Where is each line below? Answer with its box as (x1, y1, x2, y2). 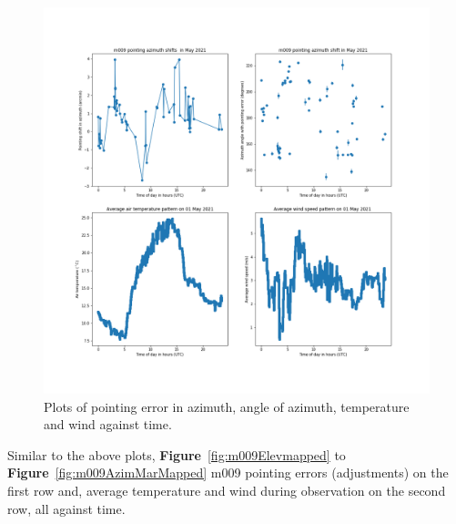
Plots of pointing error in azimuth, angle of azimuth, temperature (44, 396, 410, 416)
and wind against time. (44, 415, 172, 434)
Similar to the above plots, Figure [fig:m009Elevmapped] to (7, 445, 346, 464)
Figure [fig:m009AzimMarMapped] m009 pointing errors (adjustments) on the (7, 463, 449, 482)
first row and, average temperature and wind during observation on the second (7, 480, 446, 499)
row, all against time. (7, 498, 126, 518)
